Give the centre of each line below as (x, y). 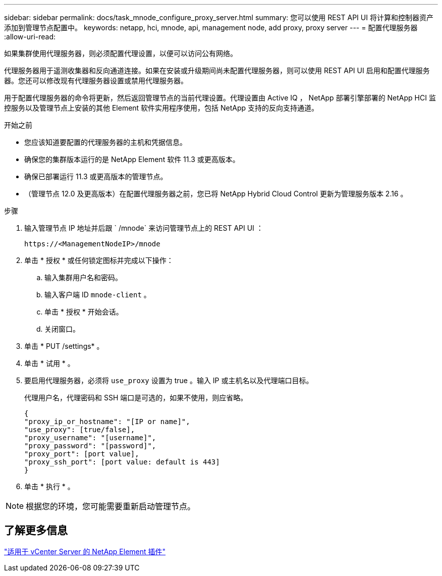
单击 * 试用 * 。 (49, 363)
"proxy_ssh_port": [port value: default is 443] (122, 462)
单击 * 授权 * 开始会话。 (84, 312)
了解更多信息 (36, 531)
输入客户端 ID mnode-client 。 (98, 295)
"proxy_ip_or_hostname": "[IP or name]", (107, 422)
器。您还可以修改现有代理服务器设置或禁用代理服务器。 (96, 81)
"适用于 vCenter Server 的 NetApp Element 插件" (85, 551)
